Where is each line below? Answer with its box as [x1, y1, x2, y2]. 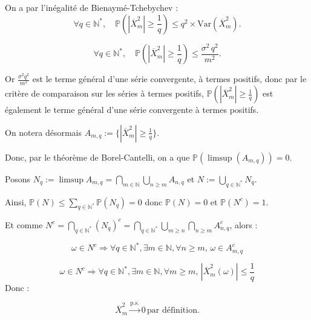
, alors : [229, 218, 258, 231]
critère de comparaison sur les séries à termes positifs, [5, 87, 205, 100]
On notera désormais [5, 126, 82, 138]
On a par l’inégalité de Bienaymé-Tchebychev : [5, 1, 178, 13]
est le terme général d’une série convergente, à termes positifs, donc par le [32, 72, 307, 85]
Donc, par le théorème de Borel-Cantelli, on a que [5, 150, 190, 163]
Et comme [5, 218, 43, 231]
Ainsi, [5, 195, 27, 208]
